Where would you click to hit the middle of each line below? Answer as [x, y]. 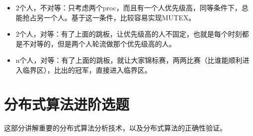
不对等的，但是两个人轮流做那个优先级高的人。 [99, 43]
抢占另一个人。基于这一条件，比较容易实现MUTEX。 [109, 17]
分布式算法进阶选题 [67, 104]
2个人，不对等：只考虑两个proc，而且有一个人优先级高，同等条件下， [128, 7]
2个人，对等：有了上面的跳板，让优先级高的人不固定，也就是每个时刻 [129, 34]
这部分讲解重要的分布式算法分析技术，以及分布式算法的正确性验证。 [115, 127]
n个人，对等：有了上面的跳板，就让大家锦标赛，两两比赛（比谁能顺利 [129, 60]
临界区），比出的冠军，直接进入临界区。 [87, 69]
